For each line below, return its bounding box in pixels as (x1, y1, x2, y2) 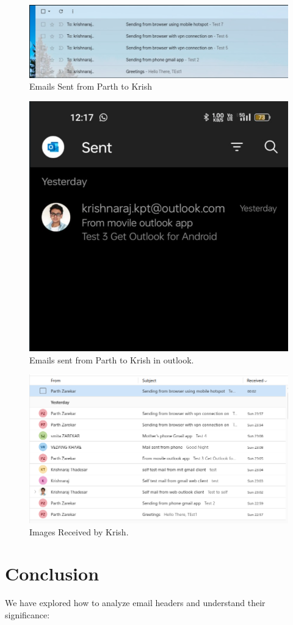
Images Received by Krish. (29, 525, 129, 538)
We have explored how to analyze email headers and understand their (5, 596, 266, 609)
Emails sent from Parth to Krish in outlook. (29, 353, 194, 366)
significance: (5, 608, 50, 621)
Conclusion (5, 561, 99, 586)
